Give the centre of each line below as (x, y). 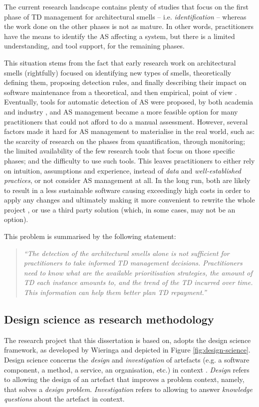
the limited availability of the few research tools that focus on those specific (120, 151)
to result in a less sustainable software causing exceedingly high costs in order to (127, 190)
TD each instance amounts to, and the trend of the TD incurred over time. (138, 282)
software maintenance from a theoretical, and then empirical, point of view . (121, 92)
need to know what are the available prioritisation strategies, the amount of (138, 272)
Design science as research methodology (109, 319)
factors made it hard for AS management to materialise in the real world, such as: (129, 131)
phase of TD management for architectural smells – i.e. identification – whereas (125, 16)
